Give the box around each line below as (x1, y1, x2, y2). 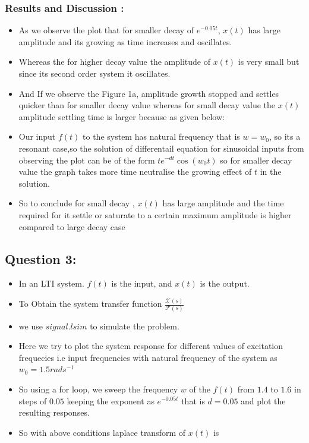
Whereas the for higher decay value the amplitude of (18, 55, 210, 68)
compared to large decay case (18, 220, 125, 233)
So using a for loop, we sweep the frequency (18, 382, 178, 395)
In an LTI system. (18, 277, 84, 290)
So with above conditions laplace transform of (18, 426, 186, 438)
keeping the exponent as (67, 394, 154, 407)
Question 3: (5, 249, 77, 268)
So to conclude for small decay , (18, 197, 135, 209)
